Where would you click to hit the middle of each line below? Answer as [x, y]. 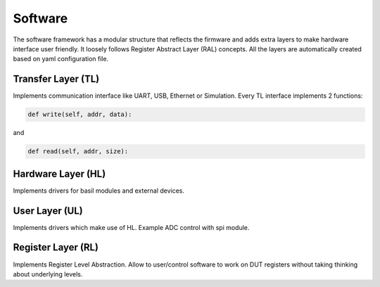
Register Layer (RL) [56, 247]
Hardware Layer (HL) [59, 173]
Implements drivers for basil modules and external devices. [99, 191]
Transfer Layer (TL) [56, 79]
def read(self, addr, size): [78, 152]
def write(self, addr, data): [80, 115]
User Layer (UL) [48, 211]
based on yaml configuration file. [61, 59]
